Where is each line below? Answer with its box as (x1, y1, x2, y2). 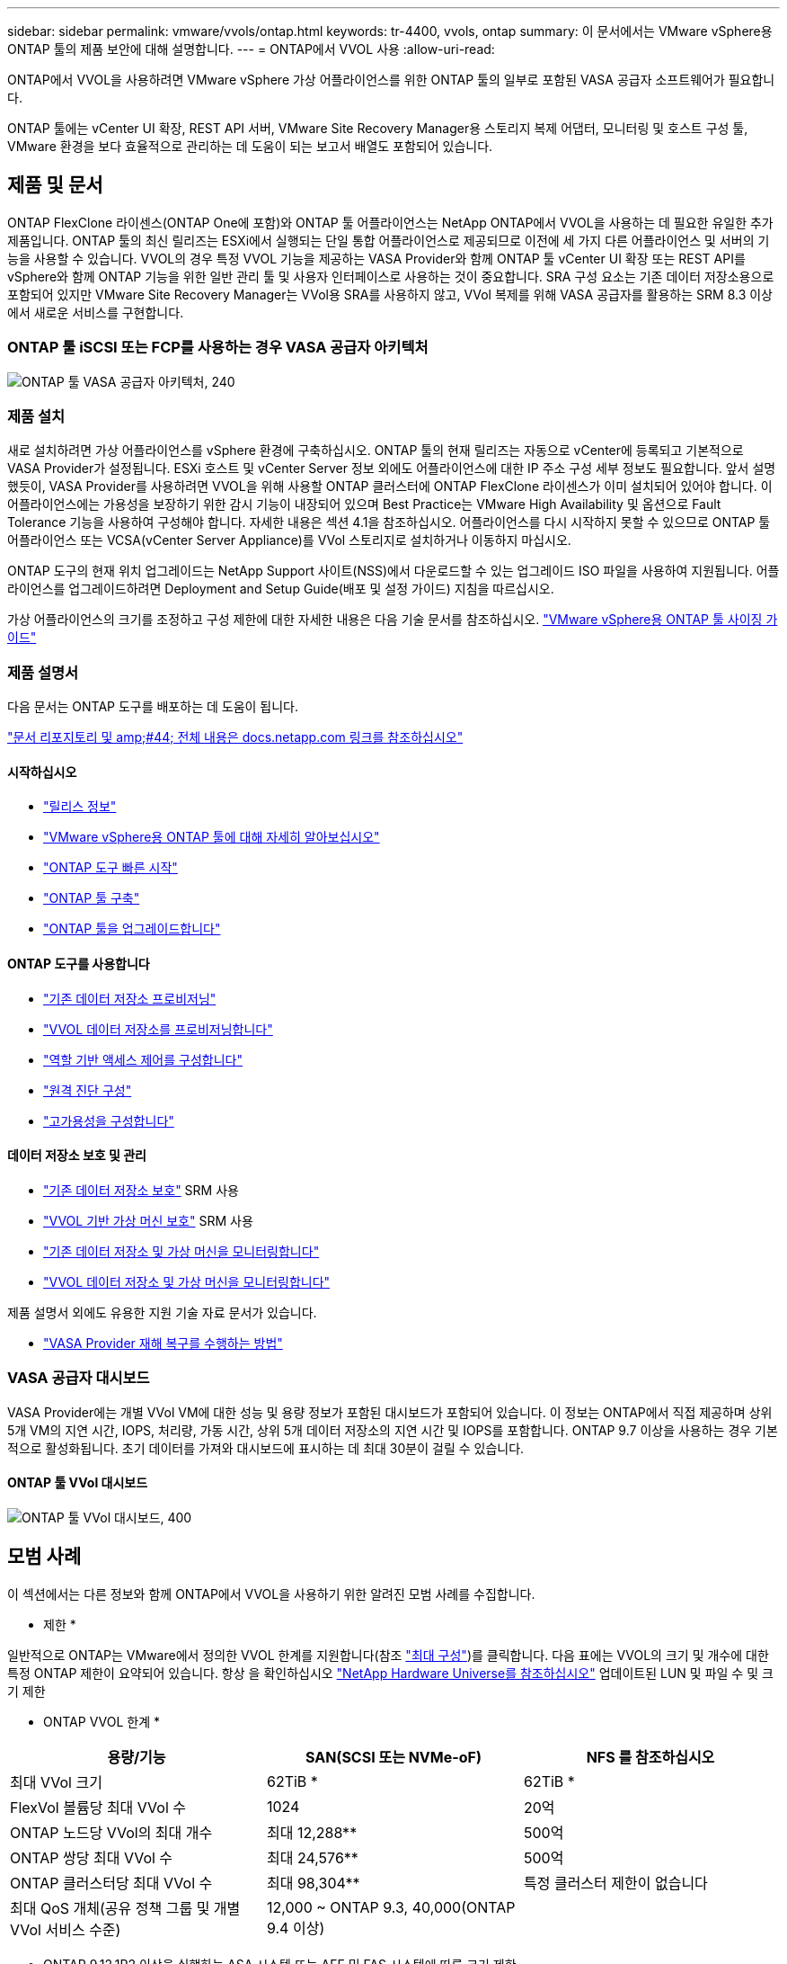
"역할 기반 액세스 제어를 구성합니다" (43, 1051, 243, 1067)
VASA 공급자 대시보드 (7, 1369, 150, 1388)
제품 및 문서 (7, 174, 103, 197)
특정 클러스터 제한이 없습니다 (523, 1873, 708, 1892)
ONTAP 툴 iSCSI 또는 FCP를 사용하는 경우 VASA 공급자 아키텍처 (7, 338, 429, 357)
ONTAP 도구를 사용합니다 (7, 955, 150, 971)
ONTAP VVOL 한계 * (43, 1713, 160, 1729)
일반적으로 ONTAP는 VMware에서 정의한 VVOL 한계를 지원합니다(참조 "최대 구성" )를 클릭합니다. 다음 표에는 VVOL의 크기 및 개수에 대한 (7, 1647, 769, 1663)
